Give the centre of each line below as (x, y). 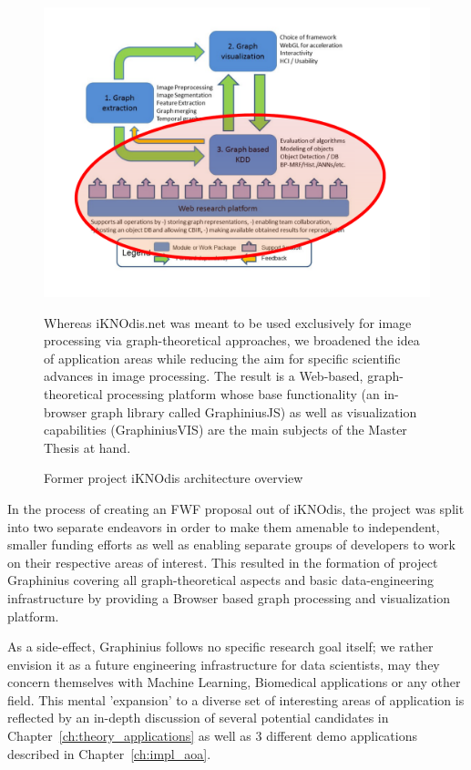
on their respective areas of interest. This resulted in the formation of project (223, 562)
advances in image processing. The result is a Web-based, (204, 376)
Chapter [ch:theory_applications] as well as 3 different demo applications (213, 736)
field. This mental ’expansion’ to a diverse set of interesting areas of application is (236, 699)
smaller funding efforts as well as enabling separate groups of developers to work (231, 544)
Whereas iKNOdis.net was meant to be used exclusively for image (228, 322)
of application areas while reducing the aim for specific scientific (222, 358)
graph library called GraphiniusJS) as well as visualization (254, 411)
